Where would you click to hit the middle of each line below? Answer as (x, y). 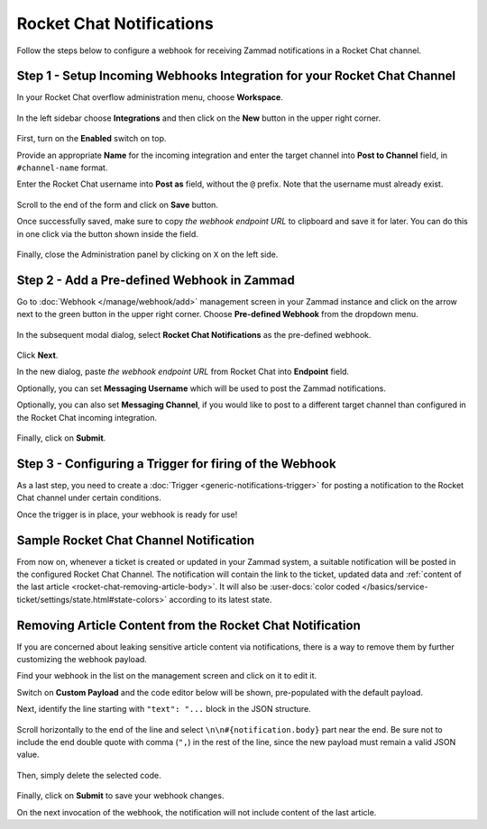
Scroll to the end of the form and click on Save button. (117, 205)
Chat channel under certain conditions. (89, 498)
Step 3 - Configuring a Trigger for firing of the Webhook (177, 464)
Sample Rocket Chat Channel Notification (136, 540)
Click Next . (37, 355)
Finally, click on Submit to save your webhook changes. (120, 796)
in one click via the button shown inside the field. (107, 233)
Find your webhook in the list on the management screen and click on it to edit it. (167, 676)
